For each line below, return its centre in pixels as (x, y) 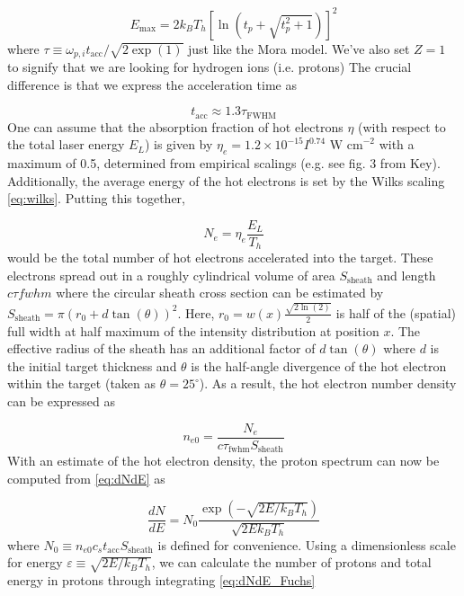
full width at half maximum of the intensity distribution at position (193, 330)
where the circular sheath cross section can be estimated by (220, 293)
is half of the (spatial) (396, 312)
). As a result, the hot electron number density (328, 383)
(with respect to (402, 126)
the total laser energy (66, 144)
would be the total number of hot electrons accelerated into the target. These (220, 258)
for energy (35, 562)
